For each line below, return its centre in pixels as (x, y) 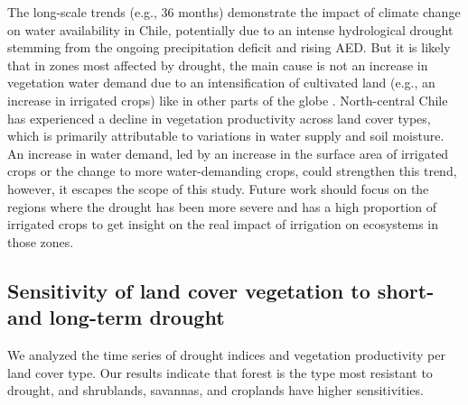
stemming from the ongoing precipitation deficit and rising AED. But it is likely (229, 47)
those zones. (41, 241)
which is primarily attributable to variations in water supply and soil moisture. (226, 136)
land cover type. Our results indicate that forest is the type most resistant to (220, 372)
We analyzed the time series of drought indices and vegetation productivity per (226, 354)
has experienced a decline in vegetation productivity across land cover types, (219, 118)
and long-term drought (116, 317)
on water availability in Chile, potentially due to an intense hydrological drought (230, 29)
